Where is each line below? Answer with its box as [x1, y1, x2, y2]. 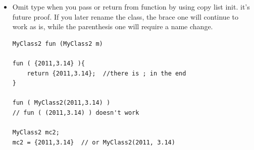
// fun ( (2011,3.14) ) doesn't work [12, 109, 139, 116]
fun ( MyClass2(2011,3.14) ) [12, 99, 111, 107]
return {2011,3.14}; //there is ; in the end [27, 69, 186, 77]
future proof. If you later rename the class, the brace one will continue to [12, 11, 238, 22]
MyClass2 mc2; [12, 129, 60, 136]
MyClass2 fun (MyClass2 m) [12, 40, 103, 47]
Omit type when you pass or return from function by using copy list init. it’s [12, 2, 250, 12]
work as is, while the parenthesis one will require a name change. [12, 21, 213, 32]
